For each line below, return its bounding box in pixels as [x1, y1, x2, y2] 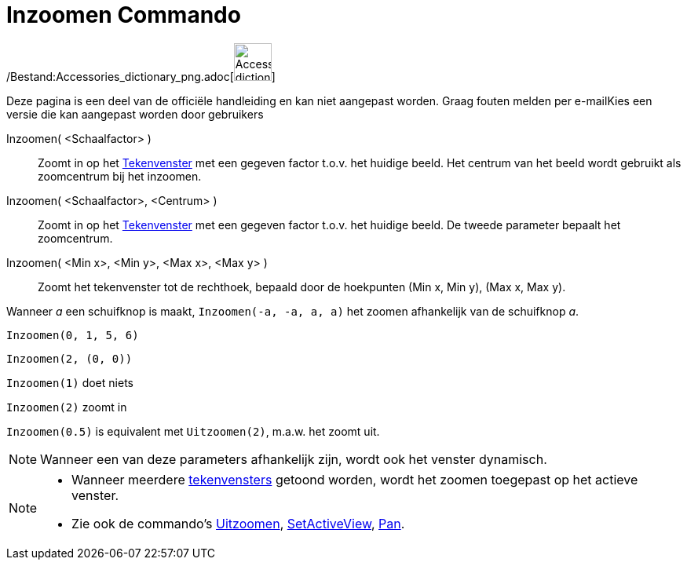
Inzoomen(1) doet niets [6, 375, 133, 389]
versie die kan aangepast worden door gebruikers [6, 107, 264, 121]
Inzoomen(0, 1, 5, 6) [6, 328, 139, 341]
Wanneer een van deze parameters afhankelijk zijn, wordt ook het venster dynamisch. [40, 451, 547, 467]
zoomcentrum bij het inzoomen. [38, 169, 202, 183]
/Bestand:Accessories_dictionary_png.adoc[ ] [6, 69, 276, 83]
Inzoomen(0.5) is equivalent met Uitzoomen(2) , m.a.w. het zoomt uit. [6, 424, 380, 438]
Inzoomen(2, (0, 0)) [6, 352, 133, 365]
